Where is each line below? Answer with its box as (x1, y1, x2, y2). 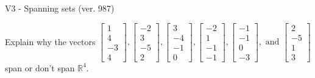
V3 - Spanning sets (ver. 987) (5, 2, 115, 14)
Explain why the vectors (5, 35, 96, 48)
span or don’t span (5, 61, 75, 74)
